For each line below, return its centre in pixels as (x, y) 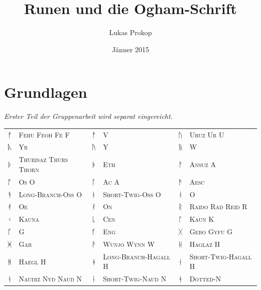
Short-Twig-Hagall (221, 256)
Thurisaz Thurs (43, 159)
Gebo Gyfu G (211, 232)
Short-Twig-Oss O (132, 194)
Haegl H (32, 261)
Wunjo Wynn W (129, 244)
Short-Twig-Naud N (135, 279)
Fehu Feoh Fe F (44, 134)
